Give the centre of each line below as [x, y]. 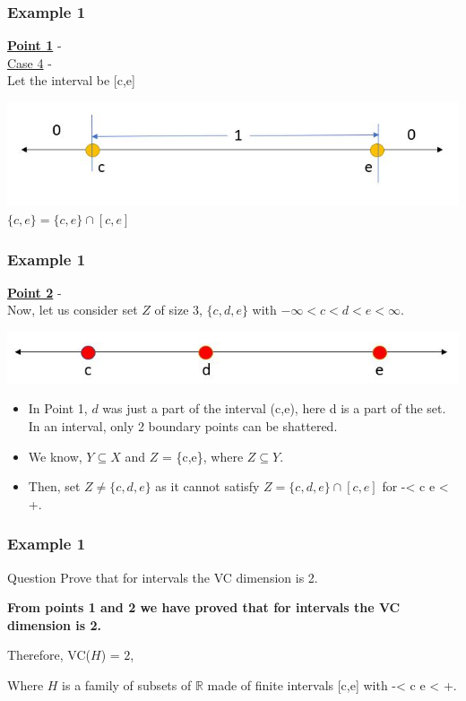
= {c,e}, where [203, 456]
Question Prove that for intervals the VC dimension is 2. [163, 577]
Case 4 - [30, 62]
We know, [55, 456]
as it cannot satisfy [207, 486]
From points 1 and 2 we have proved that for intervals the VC [204, 607]
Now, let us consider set [73, 310]
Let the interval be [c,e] [71, 80]
